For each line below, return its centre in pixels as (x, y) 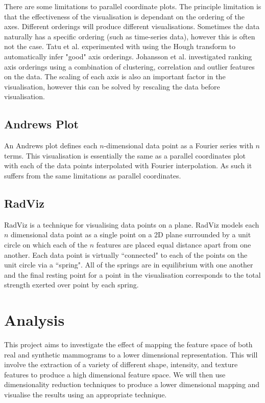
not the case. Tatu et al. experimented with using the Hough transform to (120, 46)
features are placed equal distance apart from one (174, 244)
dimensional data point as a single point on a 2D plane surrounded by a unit (131, 234)
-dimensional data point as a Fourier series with (178, 145)
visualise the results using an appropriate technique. (86, 394)
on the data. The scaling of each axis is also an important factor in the (115, 76)
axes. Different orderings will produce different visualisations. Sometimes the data (132, 26)
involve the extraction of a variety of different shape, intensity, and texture (121, 364)
